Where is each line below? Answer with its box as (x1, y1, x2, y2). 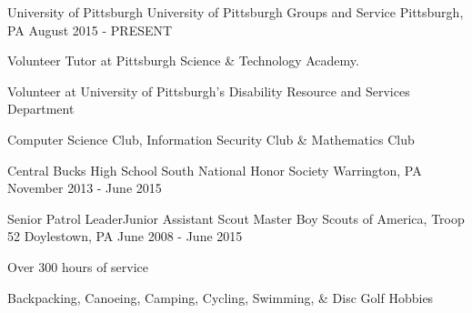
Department (7, 99, 75, 118)
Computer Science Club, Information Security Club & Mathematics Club (7, 129, 415, 148)
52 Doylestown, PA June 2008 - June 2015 (7, 227, 243, 246)
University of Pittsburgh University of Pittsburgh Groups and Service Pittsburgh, (7, 3, 464, 21)
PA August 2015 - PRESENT (7, 20, 173, 39)
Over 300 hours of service (7, 257, 149, 276)
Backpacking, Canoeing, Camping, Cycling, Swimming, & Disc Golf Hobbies (7, 288, 434, 307)
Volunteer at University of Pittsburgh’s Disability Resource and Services (7, 81, 410, 100)
